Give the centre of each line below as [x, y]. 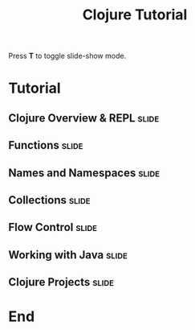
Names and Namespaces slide [84, 173]
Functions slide [46, 145]
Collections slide [49, 200]
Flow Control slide [53, 227]
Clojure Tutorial [135, 15]
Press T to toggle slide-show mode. [67, 56]
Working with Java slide [68, 255]
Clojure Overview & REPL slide [84, 118]
